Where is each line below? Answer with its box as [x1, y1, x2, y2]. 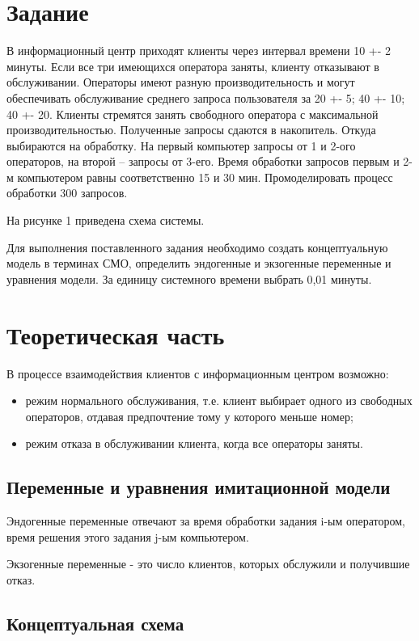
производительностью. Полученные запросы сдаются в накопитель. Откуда [6, 121, 376, 138]
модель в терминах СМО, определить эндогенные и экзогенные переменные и [6, 255, 391, 272]
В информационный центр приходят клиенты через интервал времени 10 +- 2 [6, 42, 391, 59]
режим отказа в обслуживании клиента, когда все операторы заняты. [25, 435, 363, 452]
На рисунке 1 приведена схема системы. [6, 212, 205, 229]
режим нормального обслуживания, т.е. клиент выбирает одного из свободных [25, 392, 413, 409]
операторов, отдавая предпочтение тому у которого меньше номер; [25, 407, 353, 424]
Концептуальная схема [6, 610, 184, 635]
